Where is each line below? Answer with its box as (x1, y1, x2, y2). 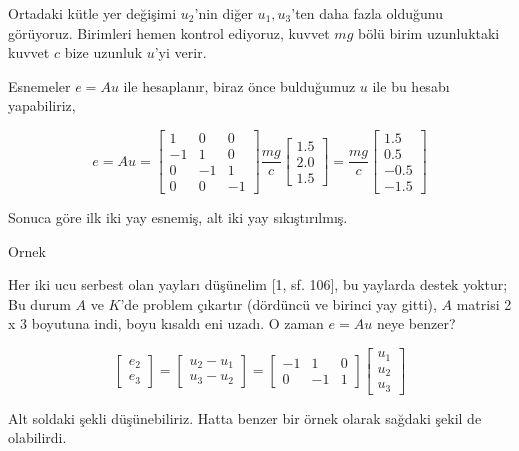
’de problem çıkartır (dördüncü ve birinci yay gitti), (120, 293, 437, 314)
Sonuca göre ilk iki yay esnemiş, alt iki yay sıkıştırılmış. (8, 207, 348, 228)
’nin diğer (194, 3, 253, 23)
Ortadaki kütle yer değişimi (8, 3, 177, 23)
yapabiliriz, (8, 95, 76, 116)
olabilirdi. (8, 427, 67, 448)
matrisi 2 (456, 293, 512, 314)
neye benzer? (376, 313, 456, 334)
